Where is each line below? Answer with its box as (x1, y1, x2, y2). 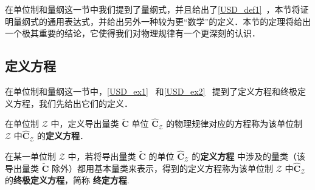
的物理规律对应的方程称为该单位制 (166, 117, 303, 130)
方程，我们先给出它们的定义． (13, 97, 133, 109)
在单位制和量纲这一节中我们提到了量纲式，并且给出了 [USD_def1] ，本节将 (5, 3, 300, 15)
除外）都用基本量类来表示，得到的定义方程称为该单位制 (51, 161, 273, 174)
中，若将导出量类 (67, 150, 136, 163)
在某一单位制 (5, 150, 56, 163)
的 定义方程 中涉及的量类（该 (192, 150, 306, 163)
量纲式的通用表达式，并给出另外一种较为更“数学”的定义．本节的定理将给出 (13, 15, 311, 27)
